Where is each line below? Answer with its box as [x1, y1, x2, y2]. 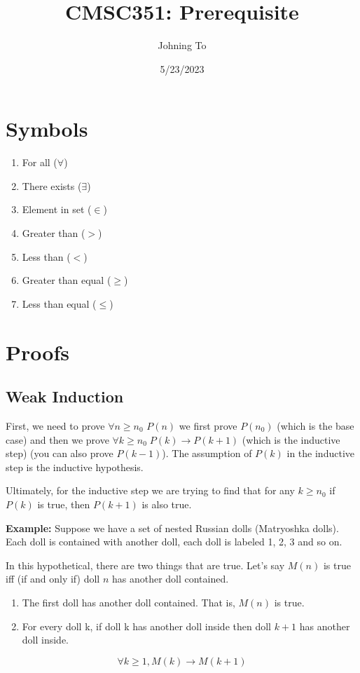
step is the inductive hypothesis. [6, 459, 144, 474]
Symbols [6, 114, 88, 143]
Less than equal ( [22, 296, 97, 311]
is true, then [37, 496, 90, 511]
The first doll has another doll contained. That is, [22, 594, 235, 609]
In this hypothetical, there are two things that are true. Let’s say [6, 557, 285, 572]
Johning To [158, 38, 207, 53]
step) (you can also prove [6, 446, 113, 461]
